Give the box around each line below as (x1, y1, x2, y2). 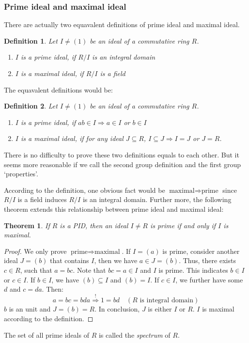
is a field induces (17, 194, 67, 204)
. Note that (73, 265, 106, 275)
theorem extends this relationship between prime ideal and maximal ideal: (4, 203, 224, 214)
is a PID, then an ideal (60, 220, 128, 230)
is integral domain (140, 297, 194, 304)
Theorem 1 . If (4, 220, 50, 230)
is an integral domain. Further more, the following (82, 194, 232, 204)
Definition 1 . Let (4, 35, 58, 46)
